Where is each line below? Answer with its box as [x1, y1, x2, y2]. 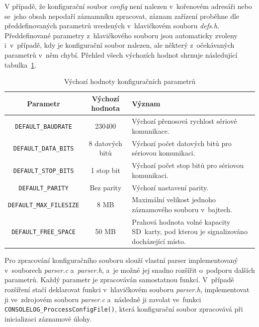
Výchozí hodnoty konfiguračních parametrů [64, 76, 196, 86]
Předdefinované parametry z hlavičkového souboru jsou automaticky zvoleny [4, 30, 238, 40]
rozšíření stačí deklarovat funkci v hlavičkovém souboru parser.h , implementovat [4, 284, 250, 294]
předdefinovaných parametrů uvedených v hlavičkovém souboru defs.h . [4, 20, 220, 31]
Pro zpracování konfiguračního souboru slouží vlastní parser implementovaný [4, 255, 238, 265]
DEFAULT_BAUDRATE [15, 123, 72, 130]
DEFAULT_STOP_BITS [13, 167, 74, 174]
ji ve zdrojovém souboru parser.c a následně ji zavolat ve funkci [4, 294, 201, 304]
